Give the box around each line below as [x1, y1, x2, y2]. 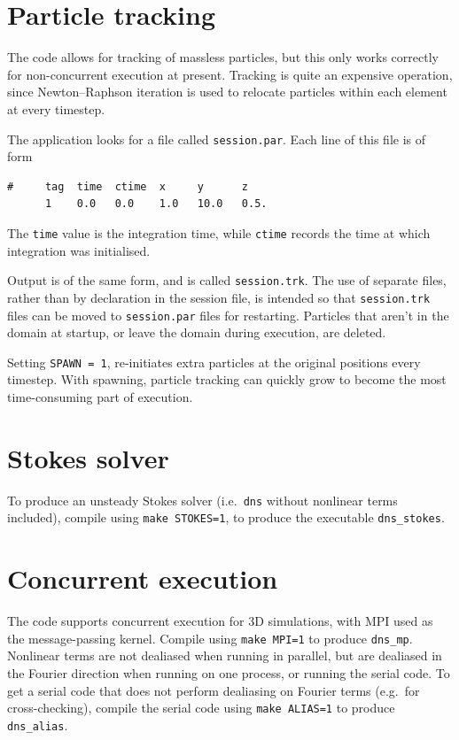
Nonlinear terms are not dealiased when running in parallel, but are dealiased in [7, 646, 442, 665]
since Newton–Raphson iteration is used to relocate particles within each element [7, 82, 447, 101]
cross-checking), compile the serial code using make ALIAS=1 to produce [7, 698, 395, 717]
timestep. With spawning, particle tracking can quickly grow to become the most [7, 370, 447, 389]
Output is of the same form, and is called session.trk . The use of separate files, [7, 271, 447, 289]
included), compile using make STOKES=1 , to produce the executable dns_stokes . [7, 508, 445, 527]
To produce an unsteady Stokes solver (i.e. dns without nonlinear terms [7, 490, 398, 509]
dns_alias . [7, 715, 68, 734]
